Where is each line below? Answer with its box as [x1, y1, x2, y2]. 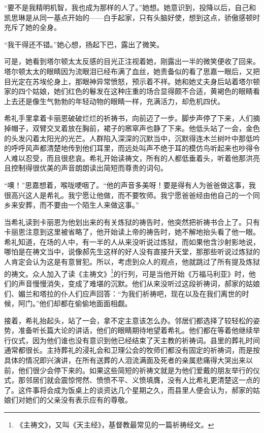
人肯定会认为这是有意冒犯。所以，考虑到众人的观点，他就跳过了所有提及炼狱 [4, 256, 260, 267]
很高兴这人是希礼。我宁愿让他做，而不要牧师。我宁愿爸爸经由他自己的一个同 [4, 189, 260, 200]
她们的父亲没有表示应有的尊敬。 [25, 394, 132, 405]
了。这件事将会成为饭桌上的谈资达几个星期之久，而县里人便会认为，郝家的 [4, 384, 253, 395]
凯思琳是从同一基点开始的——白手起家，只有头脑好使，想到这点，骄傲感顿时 [4, 12, 260, 22]
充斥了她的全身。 [4, 22, 61, 32]
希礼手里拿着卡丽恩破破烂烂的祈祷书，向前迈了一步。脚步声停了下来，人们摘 [4, 113, 260, 123]
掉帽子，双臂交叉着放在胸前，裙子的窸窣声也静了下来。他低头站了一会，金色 [4, 122, 260, 133]
